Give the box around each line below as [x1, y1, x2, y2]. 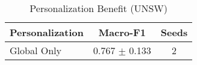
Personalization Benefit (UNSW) [30, 1, 167, 15]
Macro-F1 [98, 25, 146, 39]
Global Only [10, 43, 61, 57]
